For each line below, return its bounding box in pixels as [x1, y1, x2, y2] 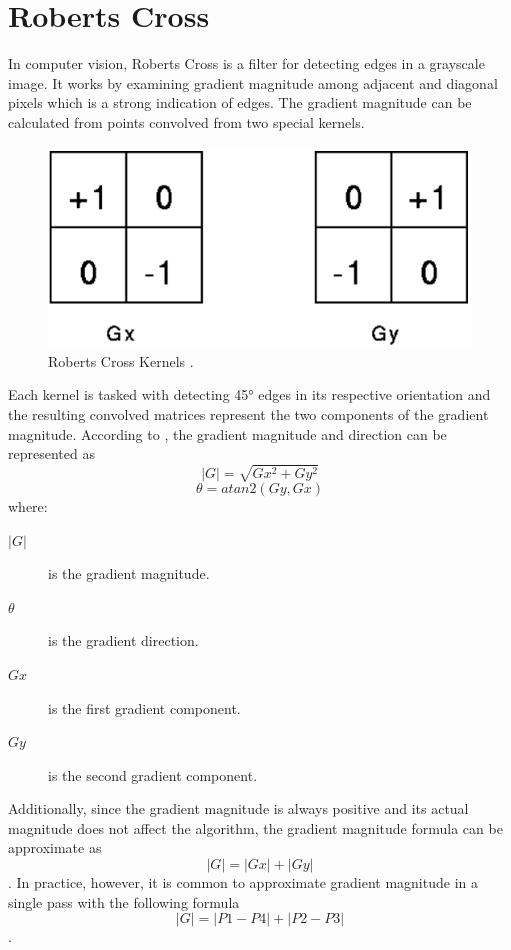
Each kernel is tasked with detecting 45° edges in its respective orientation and [8, 384, 491, 405]
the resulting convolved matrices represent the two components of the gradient [8, 403, 489, 424]
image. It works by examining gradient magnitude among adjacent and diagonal [8, 72, 498, 93]
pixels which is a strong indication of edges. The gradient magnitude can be [8, 92, 472, 113]
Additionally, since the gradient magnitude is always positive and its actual [8, 798, 469, 819]
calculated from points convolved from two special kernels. [8, 111, 365, 132]
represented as [8, 443, 95, 464]
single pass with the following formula [8, 891, 240, 912]
